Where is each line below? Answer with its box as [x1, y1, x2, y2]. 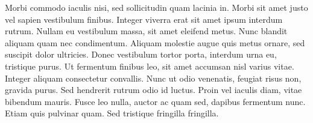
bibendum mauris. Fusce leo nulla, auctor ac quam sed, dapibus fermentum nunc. [5, 95, 306, 107]
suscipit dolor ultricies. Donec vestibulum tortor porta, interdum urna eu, [5, 48, 277, 61]
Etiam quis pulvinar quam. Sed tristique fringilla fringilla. [5, 107, 219, 119]
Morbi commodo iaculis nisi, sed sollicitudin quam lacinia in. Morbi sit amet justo [5, 1, 308, 13]
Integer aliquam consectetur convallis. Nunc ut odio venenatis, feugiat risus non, [5, 71, 302, 84]
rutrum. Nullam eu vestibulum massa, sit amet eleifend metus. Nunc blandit [5, 25, 288, 37]
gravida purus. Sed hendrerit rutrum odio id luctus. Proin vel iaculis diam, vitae [5, 83, 302, 96]
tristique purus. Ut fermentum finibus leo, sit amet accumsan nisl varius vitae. [5, 59, 294, 72]
